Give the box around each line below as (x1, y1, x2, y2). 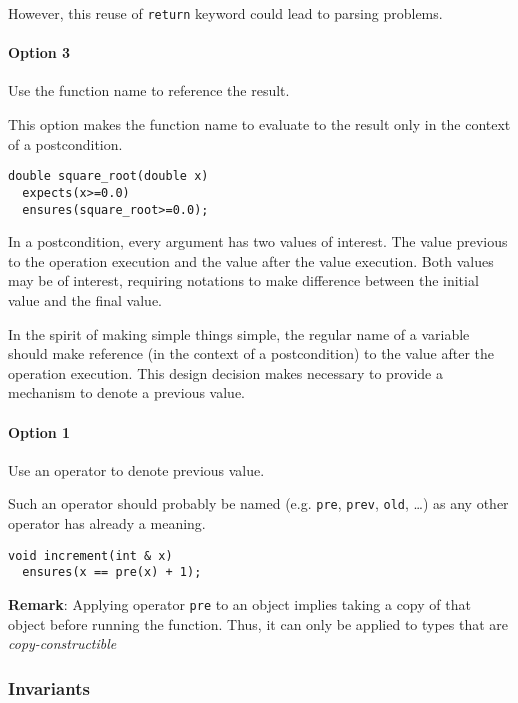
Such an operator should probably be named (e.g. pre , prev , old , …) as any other (8, 493, 509, 514)
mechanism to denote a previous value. (8, 382, 246, 403)
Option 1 (8, 421, 71, 442)
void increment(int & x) (8, 548, 173, 563)
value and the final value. (8, 289, 163, 310)
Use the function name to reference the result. (8, 80, 290, 101)
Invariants (8, 675, 90, 700)
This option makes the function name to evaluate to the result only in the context (8, 114, 511, 135)
